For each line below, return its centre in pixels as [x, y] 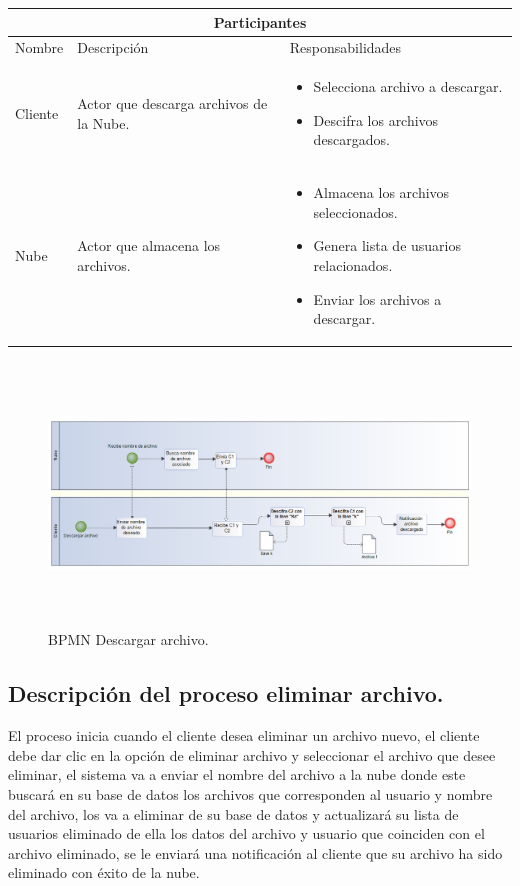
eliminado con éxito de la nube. [104, 872]
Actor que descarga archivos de [172, 102]
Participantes [260, 21]
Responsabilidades [345, 47]
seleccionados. [355, 211]
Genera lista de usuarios [387, 245]
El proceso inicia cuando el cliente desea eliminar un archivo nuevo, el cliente [244, 735]
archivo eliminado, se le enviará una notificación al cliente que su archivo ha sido [255, 852]
